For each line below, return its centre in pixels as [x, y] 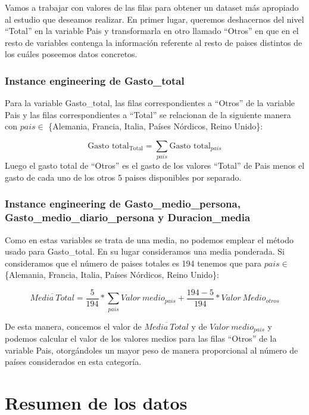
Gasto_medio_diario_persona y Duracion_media [128, 217]
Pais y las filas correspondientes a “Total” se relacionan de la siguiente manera [148, 114]
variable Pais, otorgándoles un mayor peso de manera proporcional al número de [152, 350]
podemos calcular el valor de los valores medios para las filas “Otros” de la [141, 338]
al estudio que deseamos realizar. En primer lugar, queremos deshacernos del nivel [154, 19]
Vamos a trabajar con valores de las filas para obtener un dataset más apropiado [152, 7]
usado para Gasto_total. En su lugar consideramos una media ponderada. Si [145, 251]
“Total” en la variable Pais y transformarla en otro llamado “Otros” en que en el [152, 31]
